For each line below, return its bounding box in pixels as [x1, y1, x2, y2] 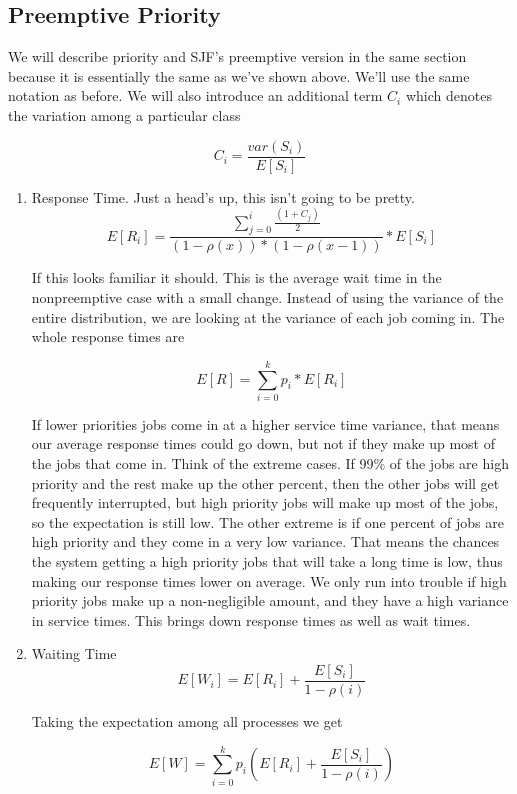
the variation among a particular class [8, 104, 241, 125]
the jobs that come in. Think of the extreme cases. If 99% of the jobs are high [31, 453, 509, 474]
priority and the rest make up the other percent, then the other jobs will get [31, 472, 500, 493]
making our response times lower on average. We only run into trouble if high [31, 570, 507, 591]
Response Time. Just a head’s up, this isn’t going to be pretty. [31, 186, 415, 207]
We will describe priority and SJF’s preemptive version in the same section [8, 46, 467, 67]
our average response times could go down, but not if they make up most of [31, 433, 495, 454]
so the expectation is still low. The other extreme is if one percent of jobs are [31, 511, 505, 532]
